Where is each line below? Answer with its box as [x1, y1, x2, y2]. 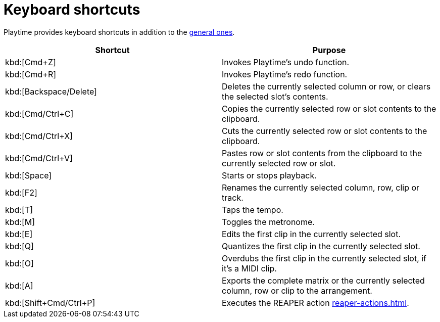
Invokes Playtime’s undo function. [222, 57, 350, 67]
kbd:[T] [5, 204, 33, 215]
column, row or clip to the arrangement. [222, 285, 372, 296]
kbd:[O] [5, 258, 34, 268]
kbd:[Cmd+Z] [5, 57, 56, 67]
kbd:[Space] [5, 170, 52, 180]
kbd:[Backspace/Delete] [5, 86, 97, 97]
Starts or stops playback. [222, 170, 317, 180]
